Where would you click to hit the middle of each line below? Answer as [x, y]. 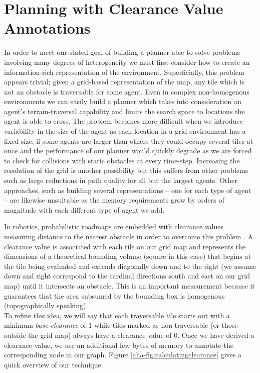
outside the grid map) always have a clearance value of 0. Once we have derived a [129, 335]
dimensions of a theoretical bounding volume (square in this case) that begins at [127, 256]
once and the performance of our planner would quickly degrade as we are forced [128, 151]
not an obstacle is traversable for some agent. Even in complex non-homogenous [127, 91]
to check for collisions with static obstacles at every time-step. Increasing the [122, 160]
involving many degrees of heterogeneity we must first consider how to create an [127, 62]
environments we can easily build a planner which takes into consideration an [123, 101]
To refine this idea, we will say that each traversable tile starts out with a [117, 315]
